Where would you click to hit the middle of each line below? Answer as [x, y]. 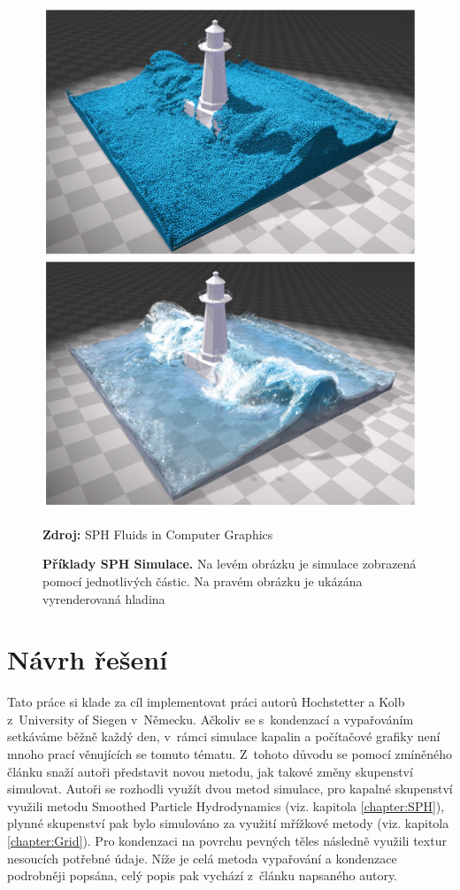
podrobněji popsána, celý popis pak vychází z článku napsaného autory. [202, 875]
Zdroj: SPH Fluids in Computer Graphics [158, 534]
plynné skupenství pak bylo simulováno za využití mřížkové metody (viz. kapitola [228, 823]
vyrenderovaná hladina [104, 598]
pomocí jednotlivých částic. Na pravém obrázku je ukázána [203, 580]
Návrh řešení [88, 659]
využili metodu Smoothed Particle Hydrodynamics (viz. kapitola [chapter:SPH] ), [226, 805]
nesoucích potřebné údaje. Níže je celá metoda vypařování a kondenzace [202, 858]
